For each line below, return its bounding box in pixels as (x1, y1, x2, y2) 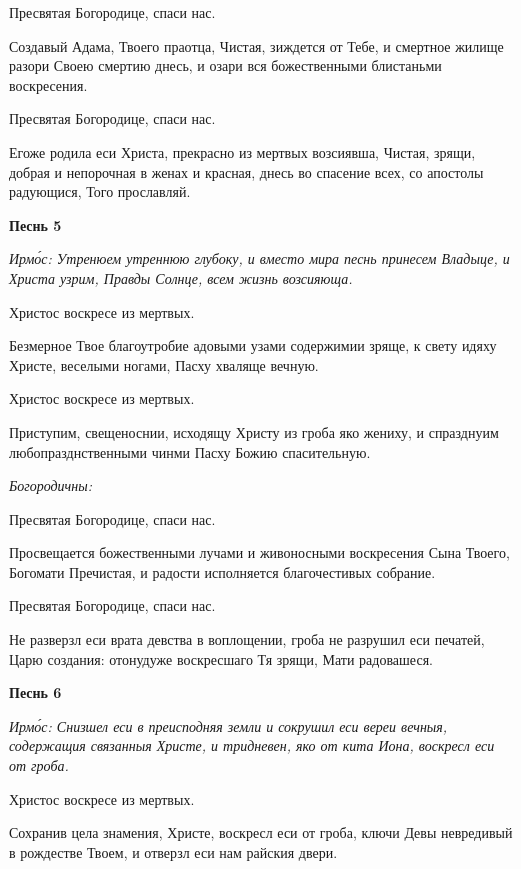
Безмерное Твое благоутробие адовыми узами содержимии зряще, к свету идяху (9, 335, 497, 356)
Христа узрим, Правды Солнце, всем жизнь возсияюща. (9, 267, 353, 288)
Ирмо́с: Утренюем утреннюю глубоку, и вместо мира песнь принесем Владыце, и (9, 248, 510, 269)
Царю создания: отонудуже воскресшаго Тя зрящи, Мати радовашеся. (9, 648, 433, 669)
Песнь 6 (9, 682, 62, 703)
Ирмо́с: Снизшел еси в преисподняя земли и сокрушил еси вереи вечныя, (9, 715, 448, 736)
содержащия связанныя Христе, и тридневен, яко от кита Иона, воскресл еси (9, 735, 495, 756)
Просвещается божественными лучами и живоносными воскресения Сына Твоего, (9, 542, 510, 563)
